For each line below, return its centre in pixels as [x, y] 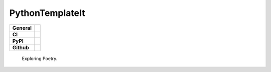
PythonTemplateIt [47, 13]
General [22, 28]
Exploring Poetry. [40, 58]
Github [21, 47]
